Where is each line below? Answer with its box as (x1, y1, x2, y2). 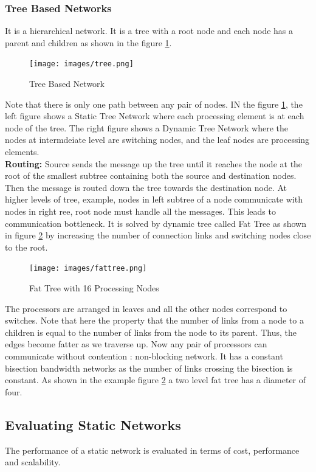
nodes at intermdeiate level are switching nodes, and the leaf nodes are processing (5, 133, 310, 146)
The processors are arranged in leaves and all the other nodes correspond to (5, 302, 287, 314)
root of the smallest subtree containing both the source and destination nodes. (5, 169, 297, 182)
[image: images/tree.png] (29, 60, 134, 69)
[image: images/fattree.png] (29, 264, 147, 273)
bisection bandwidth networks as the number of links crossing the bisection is (5, 361, 293, 374)
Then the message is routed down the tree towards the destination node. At (5, 181, 287, 193)
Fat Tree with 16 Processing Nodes (29, 282, 159, 294)
